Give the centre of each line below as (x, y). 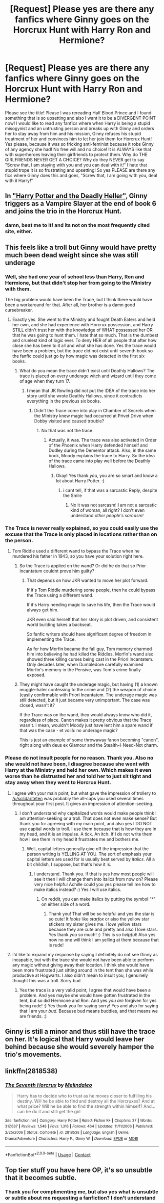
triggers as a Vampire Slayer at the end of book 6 (81, 204)
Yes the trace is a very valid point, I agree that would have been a (85, 990)
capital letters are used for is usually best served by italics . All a (91, 859)
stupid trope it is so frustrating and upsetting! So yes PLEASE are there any (80, 170)
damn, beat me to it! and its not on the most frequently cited (77, 225)
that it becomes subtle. (41, 1178)
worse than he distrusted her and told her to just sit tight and (78, 776)
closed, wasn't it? (37, 706)
